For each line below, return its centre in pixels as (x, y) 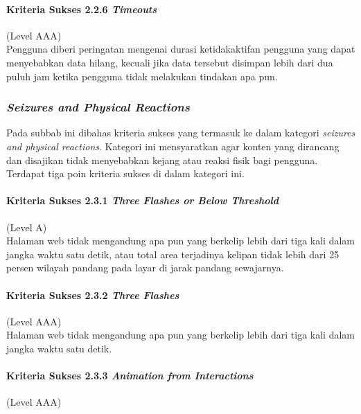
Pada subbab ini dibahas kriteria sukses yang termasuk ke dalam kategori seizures (181, 133)
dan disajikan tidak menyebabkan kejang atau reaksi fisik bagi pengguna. (162, 160)
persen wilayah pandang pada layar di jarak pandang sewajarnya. (145, 268)
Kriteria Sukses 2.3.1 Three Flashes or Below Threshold (143, 200)
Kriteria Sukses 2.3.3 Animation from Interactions (130, 376)
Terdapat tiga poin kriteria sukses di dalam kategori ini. (125, 173)
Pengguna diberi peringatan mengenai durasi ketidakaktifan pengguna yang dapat (181, 49)
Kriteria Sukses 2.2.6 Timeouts (82, 9)
